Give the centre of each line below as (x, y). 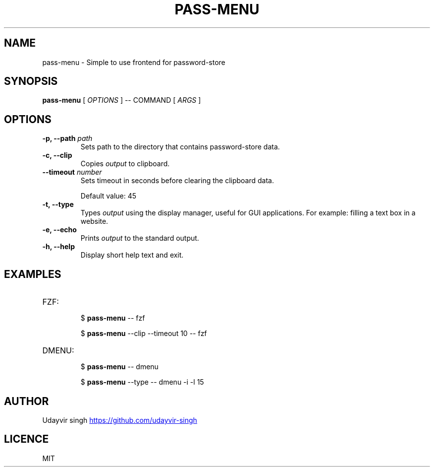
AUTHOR (27, 401)
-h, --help (58, 247)
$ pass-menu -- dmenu (119, 367)
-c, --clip (57, 155)
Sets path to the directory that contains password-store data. (180, 147)
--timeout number (72, 172)
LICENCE (27, 439)
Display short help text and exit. (132, 255)
